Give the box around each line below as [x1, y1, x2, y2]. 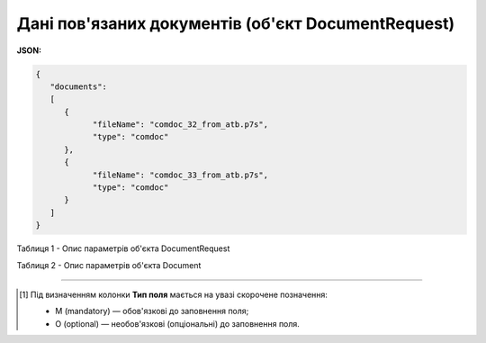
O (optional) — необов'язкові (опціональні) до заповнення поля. [55, 318, 301, 329]
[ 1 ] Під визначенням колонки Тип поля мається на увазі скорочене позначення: [19, 289, 328, 300]
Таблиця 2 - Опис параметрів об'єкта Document [16, 259, 202, 270]
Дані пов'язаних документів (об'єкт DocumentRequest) [16, 14, 455, 33]
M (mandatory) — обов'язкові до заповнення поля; [55, 306, 249, 317]
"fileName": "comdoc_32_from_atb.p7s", [92, 120, 269, 130]
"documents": [49, 81, 108, 92]
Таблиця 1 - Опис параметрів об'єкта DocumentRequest [16, 243, 230, 254]
